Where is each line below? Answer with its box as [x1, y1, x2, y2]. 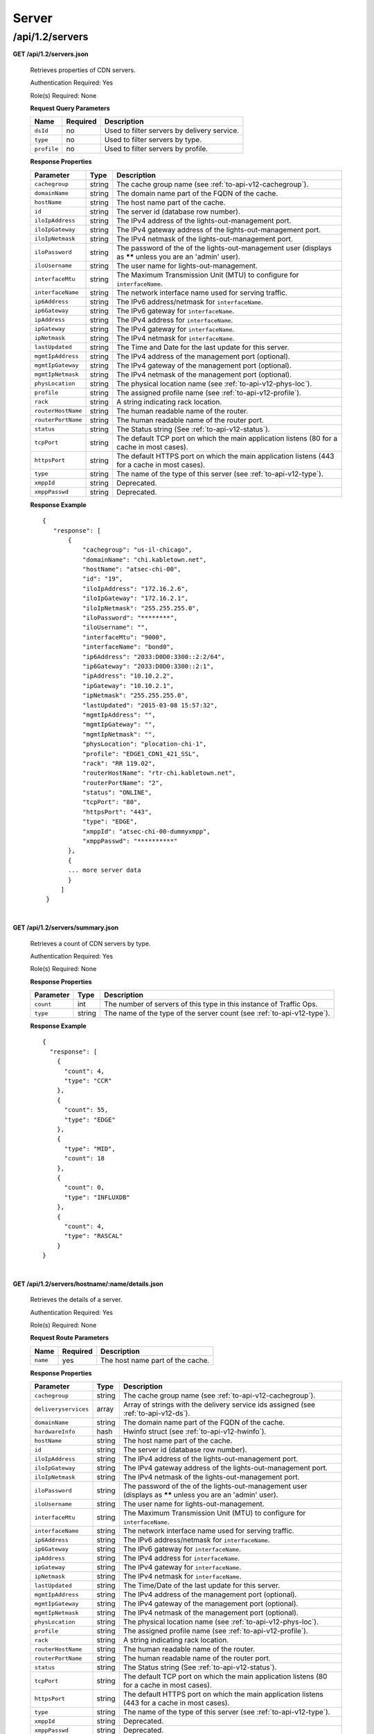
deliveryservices [34, 1405, 89, 1413]
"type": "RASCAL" [64, 1232, 123, 1240]
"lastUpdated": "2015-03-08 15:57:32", [82, 701, 218, 709]
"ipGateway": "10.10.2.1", [82, 682, 175, 689]
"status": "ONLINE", [82, 789, 152, 797]
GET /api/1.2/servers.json [12, 50, 89, 58]
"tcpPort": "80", [82, 798, 141, 806]
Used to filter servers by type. [104, 135, 202, 145]
